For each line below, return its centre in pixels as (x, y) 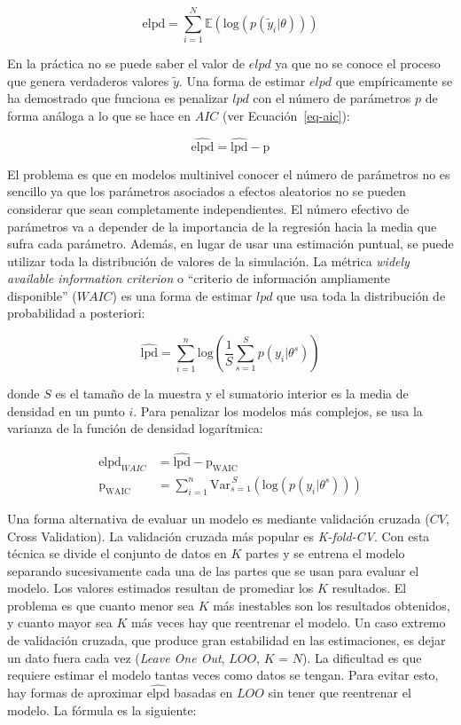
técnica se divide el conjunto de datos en (117, 553)
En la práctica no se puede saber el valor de (126, 63)
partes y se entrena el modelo (325, 553)
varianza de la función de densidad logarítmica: (135, 428)
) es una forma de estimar (182, 295)
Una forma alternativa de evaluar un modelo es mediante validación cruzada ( (219, 518)
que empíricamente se (394, 80)
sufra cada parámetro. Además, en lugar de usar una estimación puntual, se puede (230, 244)
